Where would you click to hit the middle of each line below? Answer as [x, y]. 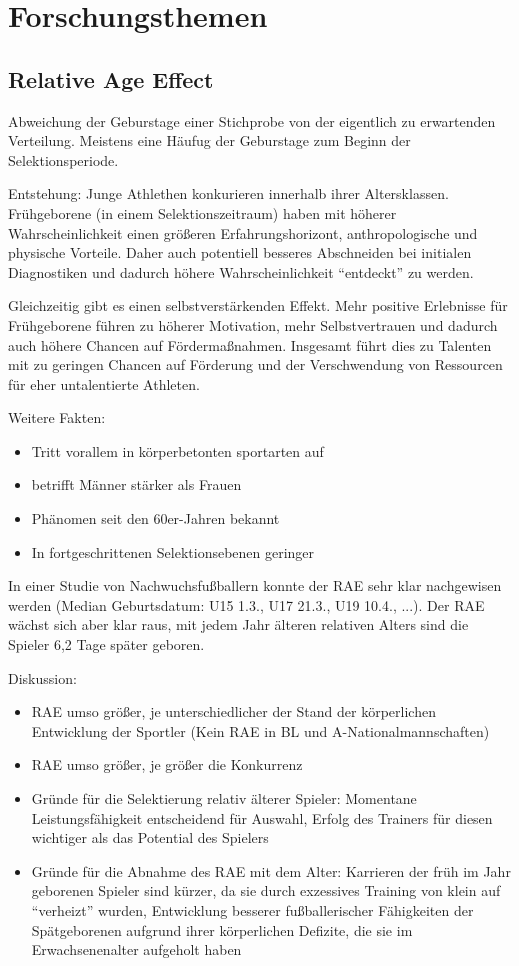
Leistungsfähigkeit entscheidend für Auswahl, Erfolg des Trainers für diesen [262, 817]
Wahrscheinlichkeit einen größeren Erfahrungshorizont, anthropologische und [243, 232]
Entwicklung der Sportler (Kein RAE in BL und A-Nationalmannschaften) [260, 730]
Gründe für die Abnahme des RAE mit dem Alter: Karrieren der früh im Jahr [271, 870]
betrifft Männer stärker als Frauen [136, 484]
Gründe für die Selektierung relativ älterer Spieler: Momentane [224, 798]
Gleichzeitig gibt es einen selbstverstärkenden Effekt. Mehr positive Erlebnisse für [258, 305]
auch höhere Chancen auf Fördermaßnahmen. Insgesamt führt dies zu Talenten [250, 344]
